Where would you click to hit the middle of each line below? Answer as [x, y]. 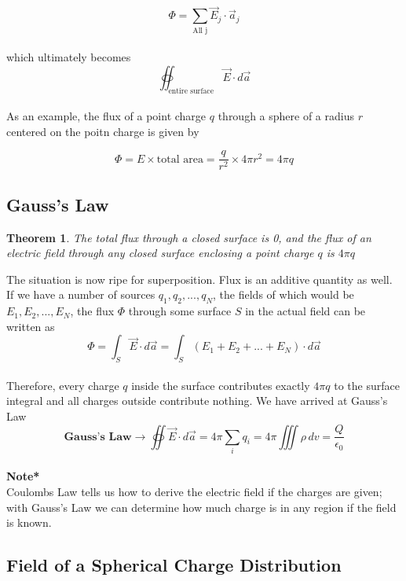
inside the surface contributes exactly [221, 385]
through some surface [180, 311]
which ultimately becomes [69, 57]
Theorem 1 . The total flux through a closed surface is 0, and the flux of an [189, 237]
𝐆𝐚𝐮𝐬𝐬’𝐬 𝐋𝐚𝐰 [98, 437]
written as [31, 326]
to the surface [367, 385]
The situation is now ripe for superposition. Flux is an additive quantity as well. [199, 279]
